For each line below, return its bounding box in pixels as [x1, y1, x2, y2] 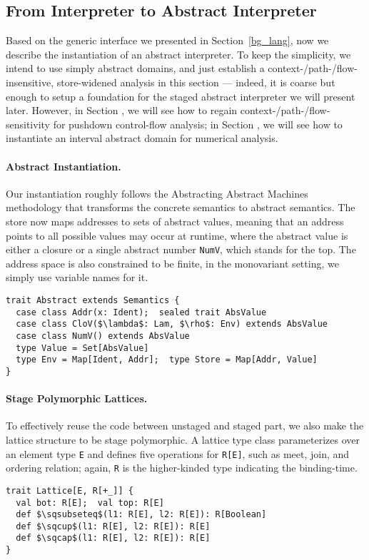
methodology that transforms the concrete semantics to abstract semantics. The [6, 200, 355, 215]
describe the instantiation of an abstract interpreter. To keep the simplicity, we [6, 46, 351, 61]
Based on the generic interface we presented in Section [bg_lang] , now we [6, 33, 329, 48]
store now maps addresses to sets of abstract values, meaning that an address [6, 213, 344, 228]
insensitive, [6, 74, 54, 89]
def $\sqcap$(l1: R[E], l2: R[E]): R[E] [16, 533, 211, 544]
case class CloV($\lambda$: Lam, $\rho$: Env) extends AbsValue [16, 319, 328, 330]
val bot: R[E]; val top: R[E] [16, 497, 164, 508]
